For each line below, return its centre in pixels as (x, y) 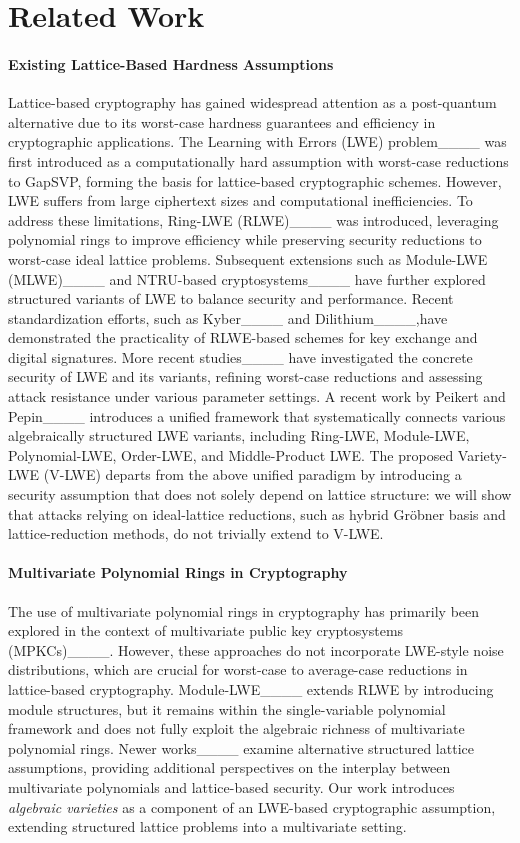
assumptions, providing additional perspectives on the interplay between (229, 767)
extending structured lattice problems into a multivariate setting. (207, 826)
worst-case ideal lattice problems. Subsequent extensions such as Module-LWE (248, 258)
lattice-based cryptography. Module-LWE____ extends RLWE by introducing (251, 689)
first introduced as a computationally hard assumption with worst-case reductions (258, 160)
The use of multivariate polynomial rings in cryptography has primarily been (244, 610)
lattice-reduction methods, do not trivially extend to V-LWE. (196, 533)
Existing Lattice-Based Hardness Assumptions (171, 63)
